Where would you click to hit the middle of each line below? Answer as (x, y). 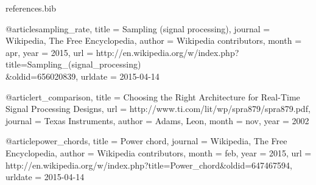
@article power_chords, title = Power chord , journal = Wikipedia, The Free (146, 141)
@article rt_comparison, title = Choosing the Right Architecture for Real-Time (153, 96)
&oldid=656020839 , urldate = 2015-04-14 (83, 76)
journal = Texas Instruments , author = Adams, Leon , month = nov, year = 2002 (157, 120)
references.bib (31, 8)
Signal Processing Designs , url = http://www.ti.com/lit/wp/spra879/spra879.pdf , (158, 109)
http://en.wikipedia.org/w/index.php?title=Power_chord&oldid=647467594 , (149, 165)
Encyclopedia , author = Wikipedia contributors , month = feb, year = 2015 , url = (159, 152)
